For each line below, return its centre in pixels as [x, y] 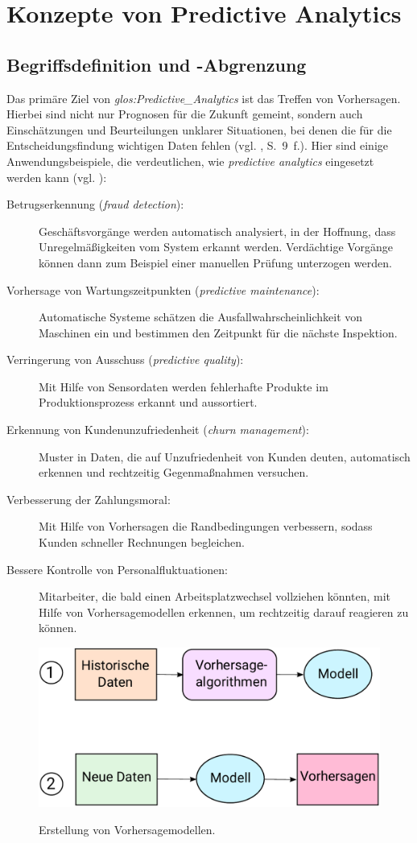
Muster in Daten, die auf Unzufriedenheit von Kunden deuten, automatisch [225, 456]
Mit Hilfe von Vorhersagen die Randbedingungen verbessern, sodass [206, 526]
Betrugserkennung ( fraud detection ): [95, 204]
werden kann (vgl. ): [57, 177]
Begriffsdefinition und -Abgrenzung [157, 64]
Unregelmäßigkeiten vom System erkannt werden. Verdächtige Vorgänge [216, 247]
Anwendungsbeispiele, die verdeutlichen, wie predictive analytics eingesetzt [190, 161]
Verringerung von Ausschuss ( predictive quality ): [125, 360]
